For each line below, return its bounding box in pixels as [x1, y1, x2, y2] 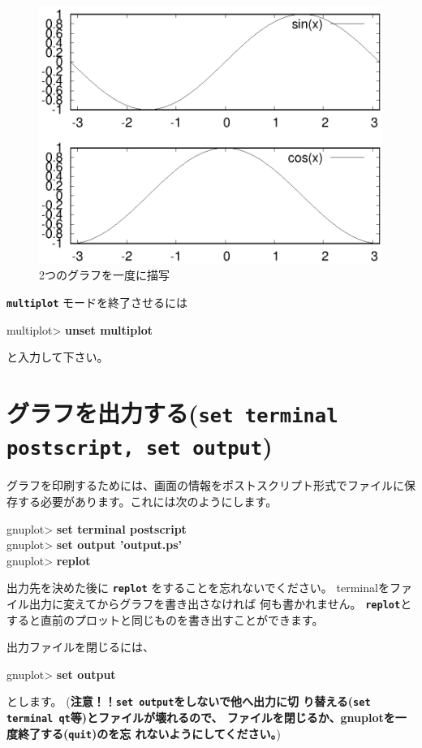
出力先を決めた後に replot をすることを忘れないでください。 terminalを [6, 579, 390, 596]
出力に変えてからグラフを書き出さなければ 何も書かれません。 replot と [28, 595, 412, 612]
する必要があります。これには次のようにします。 [17, 493, 278, 509]
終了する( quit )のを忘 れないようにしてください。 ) [17, 724, 281, 742]
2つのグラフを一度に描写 [39, 266, 170, 283]
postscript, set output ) [6, 429, 273, 462]
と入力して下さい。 [6, 348, 109, 365]
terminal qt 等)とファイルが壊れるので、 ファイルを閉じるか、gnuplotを [6, 709, 395, 726]
